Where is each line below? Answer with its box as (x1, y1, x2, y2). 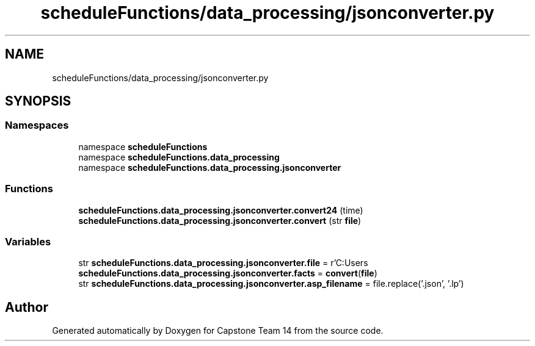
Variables (5, 235, 51, 248)
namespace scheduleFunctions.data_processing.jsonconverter (78, 162, 341, 173)
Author (5, 299, 48, 315)
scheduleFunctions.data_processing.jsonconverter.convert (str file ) (78, 215, 362, 226)
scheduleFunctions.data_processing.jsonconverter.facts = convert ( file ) (78, 268, 377, 279)
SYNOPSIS (5, 93, 71, 109)
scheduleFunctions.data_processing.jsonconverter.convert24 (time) (78, 204, 363, 215)
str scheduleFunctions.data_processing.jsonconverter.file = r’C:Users (78, 258, 368, 269)
